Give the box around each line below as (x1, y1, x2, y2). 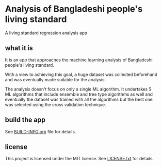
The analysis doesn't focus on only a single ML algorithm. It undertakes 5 (5, 86, 152, 92)
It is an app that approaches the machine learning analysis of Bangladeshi (5, 57, 153, 63)
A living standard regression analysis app (5, 30, 87, 36)
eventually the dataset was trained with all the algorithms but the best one (5, 96, 153, 102)
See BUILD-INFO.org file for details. (5, 129, 76, 134)
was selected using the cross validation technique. (5, 101, 106, 108)
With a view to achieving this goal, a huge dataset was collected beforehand (5, 72, 158, 77)
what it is (5, 44, 33, 52)
